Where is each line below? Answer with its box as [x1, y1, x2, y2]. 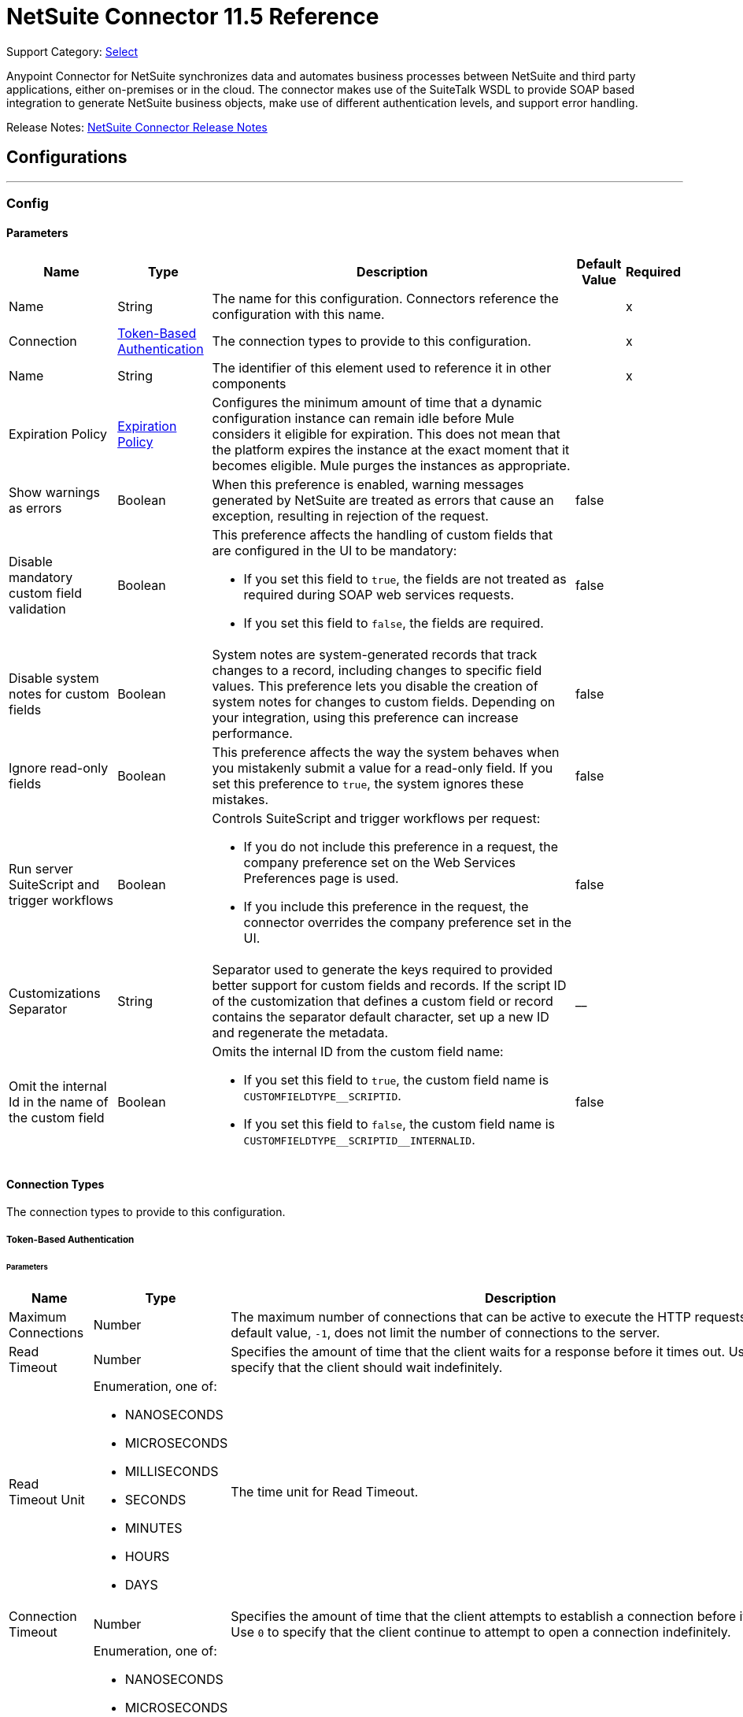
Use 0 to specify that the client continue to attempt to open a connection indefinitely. [231, 1624, 731, 1641]
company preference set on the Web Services [243, 855, 516, 871]
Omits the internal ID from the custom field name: [212, 1044, 504, 1060]
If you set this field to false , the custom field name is [243, 1116, 555, 1133]
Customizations [9, 985, 101, 1002]
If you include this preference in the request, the [243, 899, 529, 915]
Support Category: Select [6, 44, 139, 58]
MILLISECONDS [124, 1463, 219, 1480]
